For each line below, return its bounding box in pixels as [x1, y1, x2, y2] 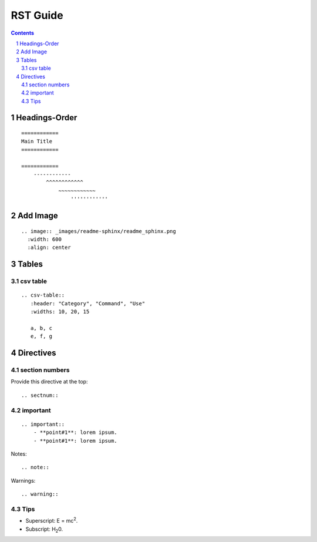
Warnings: [11, 477, 36, 484]
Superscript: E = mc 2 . [25, 516, 78, 524]
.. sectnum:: [21, 392, 59, 399]
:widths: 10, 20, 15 [30, 308, 90, 315]
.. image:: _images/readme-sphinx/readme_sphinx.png [21, 228, 176, 234]
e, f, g [30, 333, 53, 340]
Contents [11, 29, 35, 36]
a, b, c [30, 325, 53, 331]
